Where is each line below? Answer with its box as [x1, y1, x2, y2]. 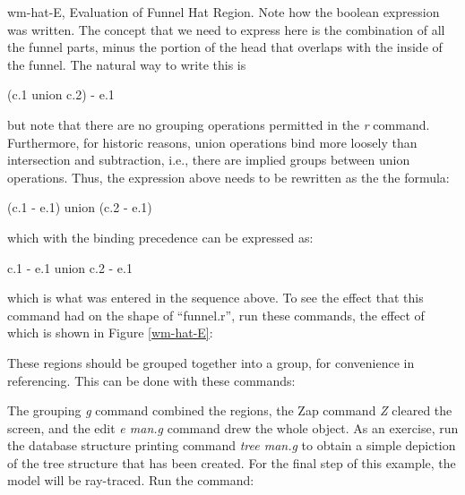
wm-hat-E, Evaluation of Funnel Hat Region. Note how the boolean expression [7, 3, 440, 21]
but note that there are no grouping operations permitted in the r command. [7, 115, 430, 133]
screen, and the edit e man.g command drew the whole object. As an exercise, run [7, 418, 459, 437]
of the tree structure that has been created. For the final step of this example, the [7, 453, 456, 472]
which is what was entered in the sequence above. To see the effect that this [7, 288, 424, 307]
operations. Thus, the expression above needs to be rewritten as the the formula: [7, 167, 450, 186]
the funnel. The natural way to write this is [7, 55, 246, 73]
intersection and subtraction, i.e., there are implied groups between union [7, 150, 410, 169]
